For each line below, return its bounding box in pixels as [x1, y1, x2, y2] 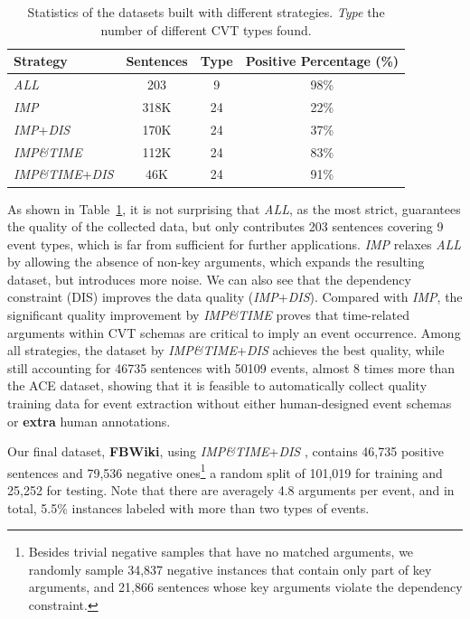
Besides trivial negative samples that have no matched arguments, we [28, 542, 414, 561]
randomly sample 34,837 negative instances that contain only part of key [28, 559, 432, 578]
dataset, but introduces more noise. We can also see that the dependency [7, 269, 411, 288]
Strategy [14, 52, 68, 70]
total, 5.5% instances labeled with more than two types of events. [7, 498, 370, 517]
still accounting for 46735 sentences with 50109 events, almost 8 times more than [7, 358, 456, 377]
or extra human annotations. [7, 411, 171, 430]
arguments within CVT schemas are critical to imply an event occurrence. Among [7, 323, 461, 342]
